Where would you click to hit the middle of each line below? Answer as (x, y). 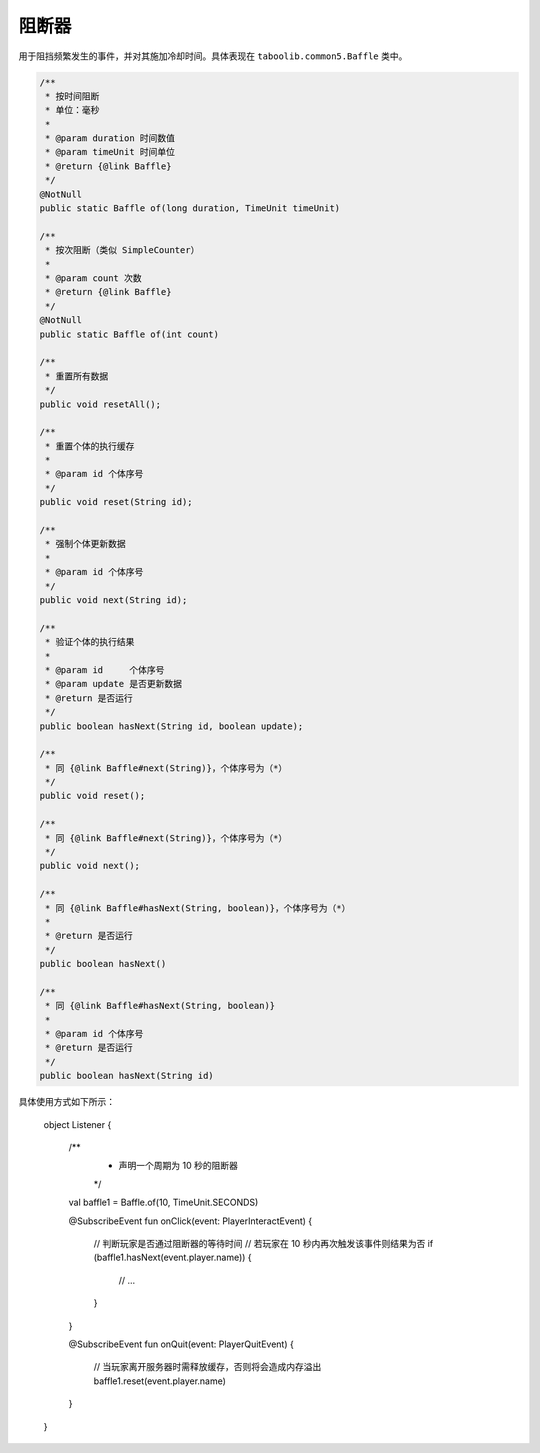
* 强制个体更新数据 (85, 544)
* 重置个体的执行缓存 (90, 446)
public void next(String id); (113, 599)
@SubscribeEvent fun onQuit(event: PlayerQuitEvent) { (181, 1344)
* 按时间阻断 (72, 96)
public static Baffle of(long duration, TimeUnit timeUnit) (190, 208)
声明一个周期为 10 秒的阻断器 (178, 1166)
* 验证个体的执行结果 (90, 642)
